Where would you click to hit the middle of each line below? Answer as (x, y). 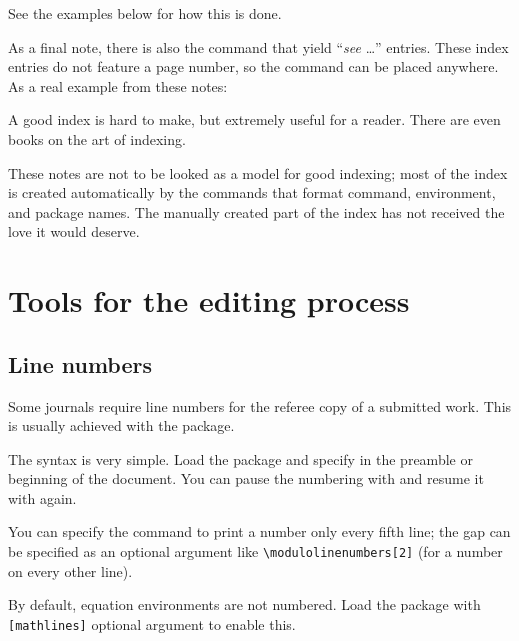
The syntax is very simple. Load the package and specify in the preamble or (240, 458)
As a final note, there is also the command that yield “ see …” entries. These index (258, 46)
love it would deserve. (74, 231)
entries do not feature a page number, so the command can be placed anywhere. (253, 66)
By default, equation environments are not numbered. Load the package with (244, 604)
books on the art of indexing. (97, 138)
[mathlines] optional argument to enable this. (152, 623)
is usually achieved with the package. (121, 425)
